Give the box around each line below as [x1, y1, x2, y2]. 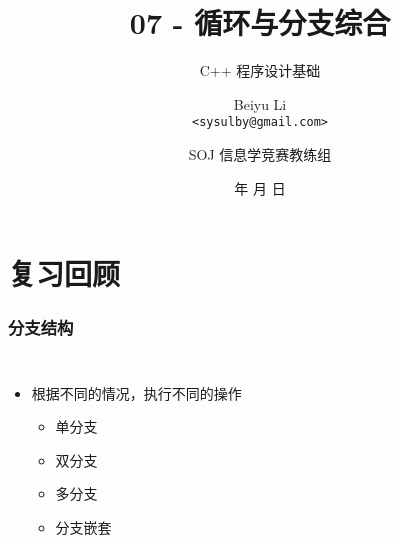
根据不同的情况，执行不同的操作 [31, 382, 242, 403]
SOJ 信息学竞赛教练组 [188, 143, 332, 164]
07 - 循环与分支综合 [129, 2, 391, 43]
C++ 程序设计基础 [199, 60, 321, 81]
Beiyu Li [233, 93, 287, 114]
